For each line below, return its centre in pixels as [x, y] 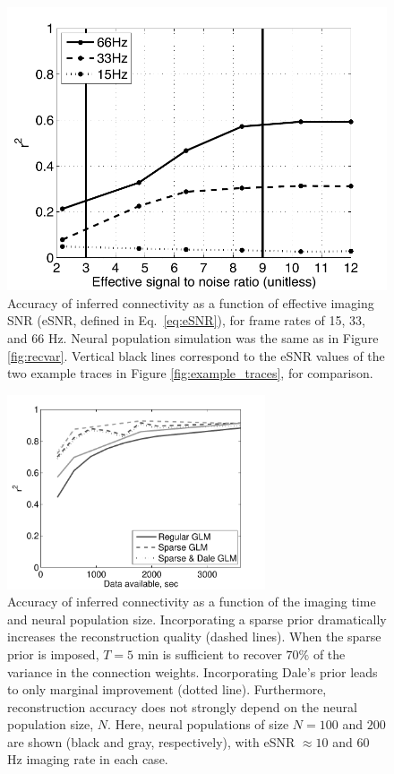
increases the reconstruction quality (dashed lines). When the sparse [194, 636]
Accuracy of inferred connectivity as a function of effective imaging [191, 302]
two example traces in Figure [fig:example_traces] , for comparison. [190, 373]
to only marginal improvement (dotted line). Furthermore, [167, 689]
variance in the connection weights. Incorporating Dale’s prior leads [193, 671]
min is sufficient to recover [210, 654]
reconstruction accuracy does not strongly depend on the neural [182, 706]
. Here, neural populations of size [198, 724]
